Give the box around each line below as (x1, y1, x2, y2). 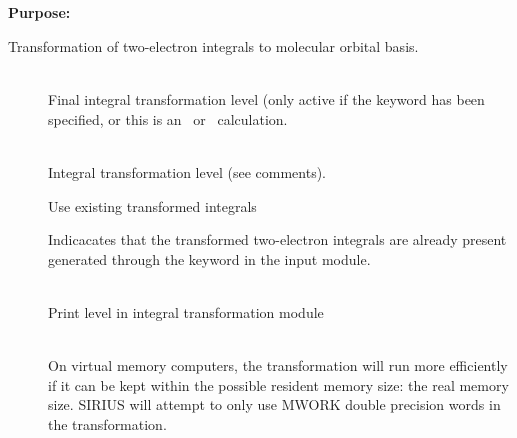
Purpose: (8, 2, 71, 23)
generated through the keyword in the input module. (48, 248, 371, 269)
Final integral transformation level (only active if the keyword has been (48, 89, 485, 110)
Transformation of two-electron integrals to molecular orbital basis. (8, 35, 419, 56)
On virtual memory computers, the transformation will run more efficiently (48, 355, 508, 376)
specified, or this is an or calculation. (48, 108, 288, 129)
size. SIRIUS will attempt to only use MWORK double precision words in (48, 394, 501, 415)
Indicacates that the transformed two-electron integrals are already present (48, 229, 507, 250)
